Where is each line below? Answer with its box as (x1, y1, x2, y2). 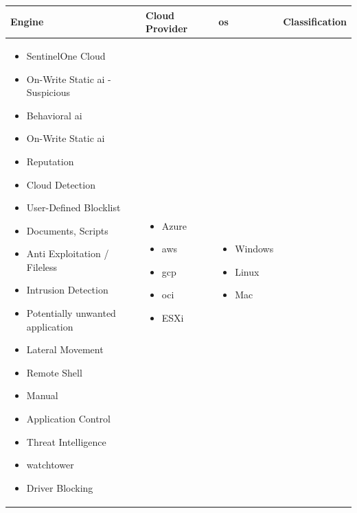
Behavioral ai (26, 108, 82, 122)
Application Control (26, 411, 111, 426)
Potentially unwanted (26, 306, 116, 320)
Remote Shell (26, 365, 82, 379)
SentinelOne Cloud (26, 48, 106, 62)
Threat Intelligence (26, 434, 106, 449)
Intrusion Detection (26, 283, 108, 297)
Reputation (26, 154, 74, 168)
